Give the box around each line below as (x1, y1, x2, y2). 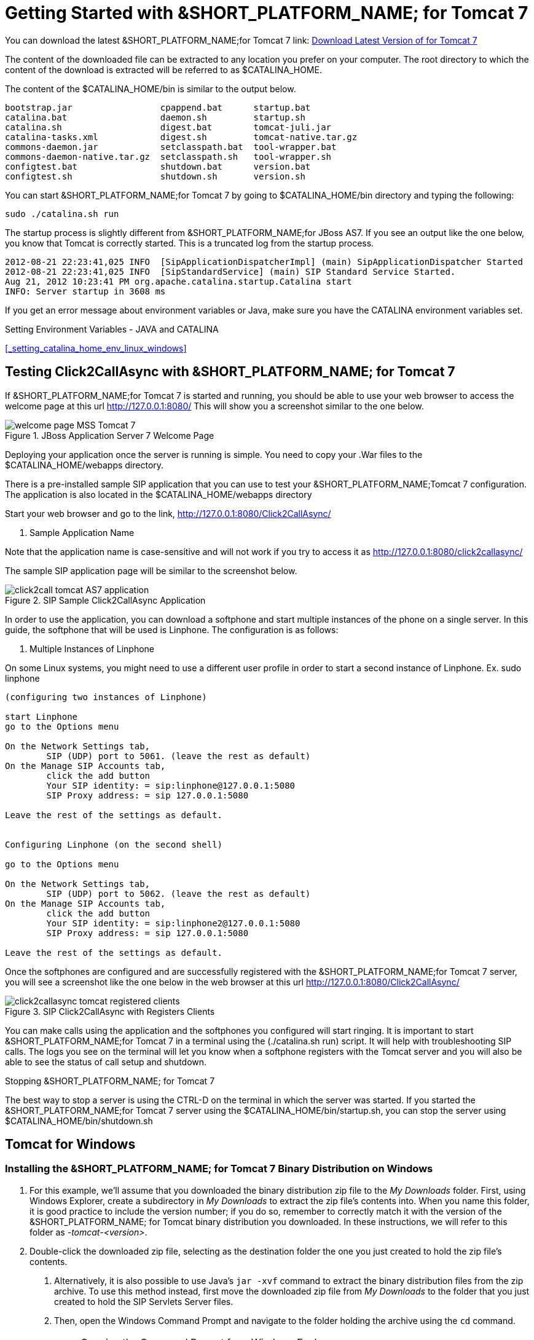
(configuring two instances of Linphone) (5, 692, 207, 702)
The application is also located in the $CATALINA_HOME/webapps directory (5, 489, 312, 500)
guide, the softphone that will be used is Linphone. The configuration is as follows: (5, 624, 339, 635)
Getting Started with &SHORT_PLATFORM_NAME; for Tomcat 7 (5, 2, 528, 23)
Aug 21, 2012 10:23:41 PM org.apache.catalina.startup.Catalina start (5, 276, 352, 286)
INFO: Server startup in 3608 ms (5, 286, 166, 296)
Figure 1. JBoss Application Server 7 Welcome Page (5, 430, 214, 441)
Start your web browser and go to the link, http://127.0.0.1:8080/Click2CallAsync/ (5, 508, 331, 519)
